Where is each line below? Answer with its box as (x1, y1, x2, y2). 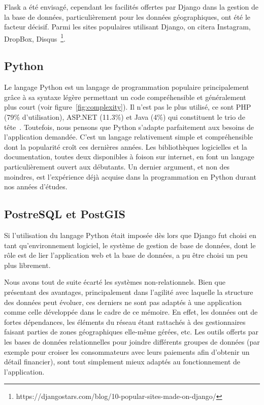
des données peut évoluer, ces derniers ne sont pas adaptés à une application (4, 296, 242, 307)
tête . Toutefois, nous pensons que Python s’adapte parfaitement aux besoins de (4, 121, 254, 132)
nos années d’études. (4, 181, 68, 192)
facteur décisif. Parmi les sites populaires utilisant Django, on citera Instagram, (4, 21, 251, 32)
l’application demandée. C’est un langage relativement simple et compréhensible (4, 131, 253, 142)
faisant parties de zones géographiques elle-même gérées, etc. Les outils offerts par (4, 326, 259, 337)
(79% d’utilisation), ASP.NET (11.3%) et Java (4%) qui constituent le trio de (4, 112, 245, 122)
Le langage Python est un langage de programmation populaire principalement (4, 82, 249, 92)
